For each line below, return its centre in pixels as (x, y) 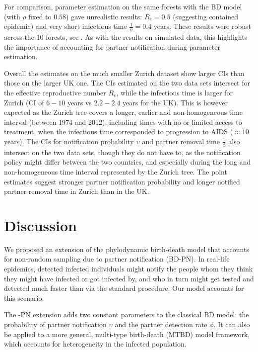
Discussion (40, 225)
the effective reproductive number (55, 92)
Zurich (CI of (24, 102)
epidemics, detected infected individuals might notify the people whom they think (129, 269)
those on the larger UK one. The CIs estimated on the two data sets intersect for (127, 83)
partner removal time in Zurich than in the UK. (77, 191)
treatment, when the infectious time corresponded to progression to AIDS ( (119, 132)
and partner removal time (181, 141)
